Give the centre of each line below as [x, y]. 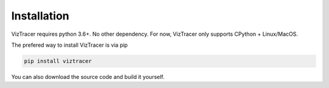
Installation [40, 16]
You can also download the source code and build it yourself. [88, 76]
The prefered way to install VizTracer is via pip [69, 45]
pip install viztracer [58, 61]
